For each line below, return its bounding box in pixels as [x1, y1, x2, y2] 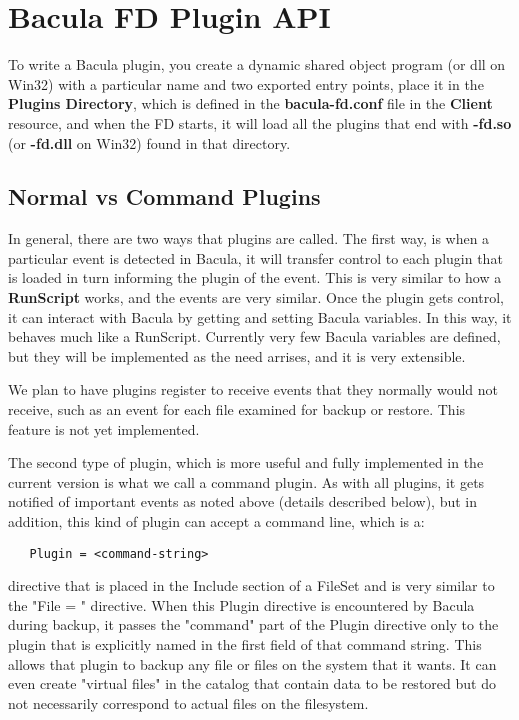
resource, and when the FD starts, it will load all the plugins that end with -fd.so [8, 112, 512, 133]
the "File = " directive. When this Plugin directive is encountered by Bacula [8, 594, 475, 615]
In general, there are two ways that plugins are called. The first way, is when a [8, 228, 490, 249]
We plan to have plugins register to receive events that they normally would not [8, 379, 498, 400]
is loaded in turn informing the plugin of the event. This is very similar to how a [8, 267, 502, 288]
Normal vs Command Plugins [8, 181, 321, 212]
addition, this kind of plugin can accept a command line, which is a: [8, 511, 425, 532]
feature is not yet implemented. [8, 418, 200, 439]
